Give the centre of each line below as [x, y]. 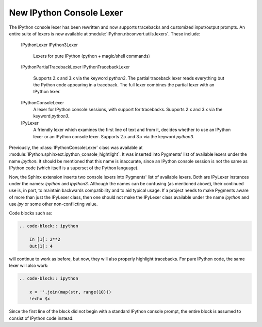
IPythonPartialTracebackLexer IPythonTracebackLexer [75, 67]
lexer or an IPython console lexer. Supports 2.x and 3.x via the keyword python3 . [114, 136]
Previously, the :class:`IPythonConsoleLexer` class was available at [76, 147]
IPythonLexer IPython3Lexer [49, 45]
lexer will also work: [29, 266]
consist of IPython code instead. [41, 318]
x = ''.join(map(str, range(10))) [70, 292]
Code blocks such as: [31, 213]
